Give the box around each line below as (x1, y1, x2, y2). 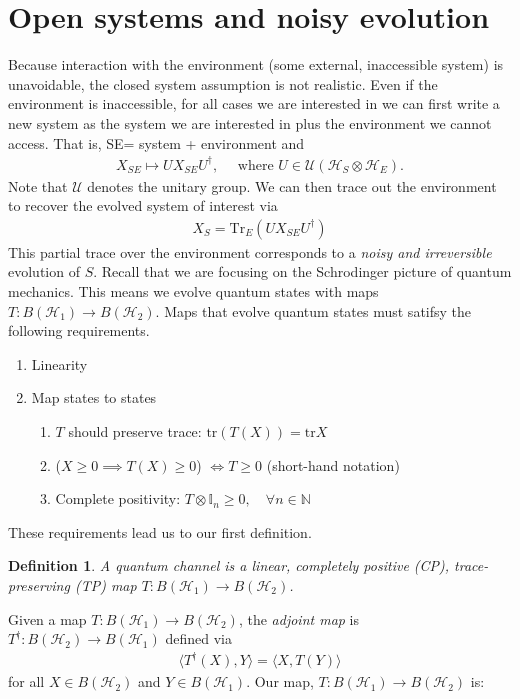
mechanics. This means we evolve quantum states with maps (8, 281, 379, 302)
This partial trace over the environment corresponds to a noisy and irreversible (8, 241, 492, 262)
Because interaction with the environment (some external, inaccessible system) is (8, 54, 504, 75)
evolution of (8, 261, 80, 282)
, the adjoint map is (238, 608, 360, 629)
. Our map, (246, 671, 314, 692)
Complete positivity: (55, 488, 181, 509)
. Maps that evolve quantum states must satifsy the (155, 300, 472, 321)
